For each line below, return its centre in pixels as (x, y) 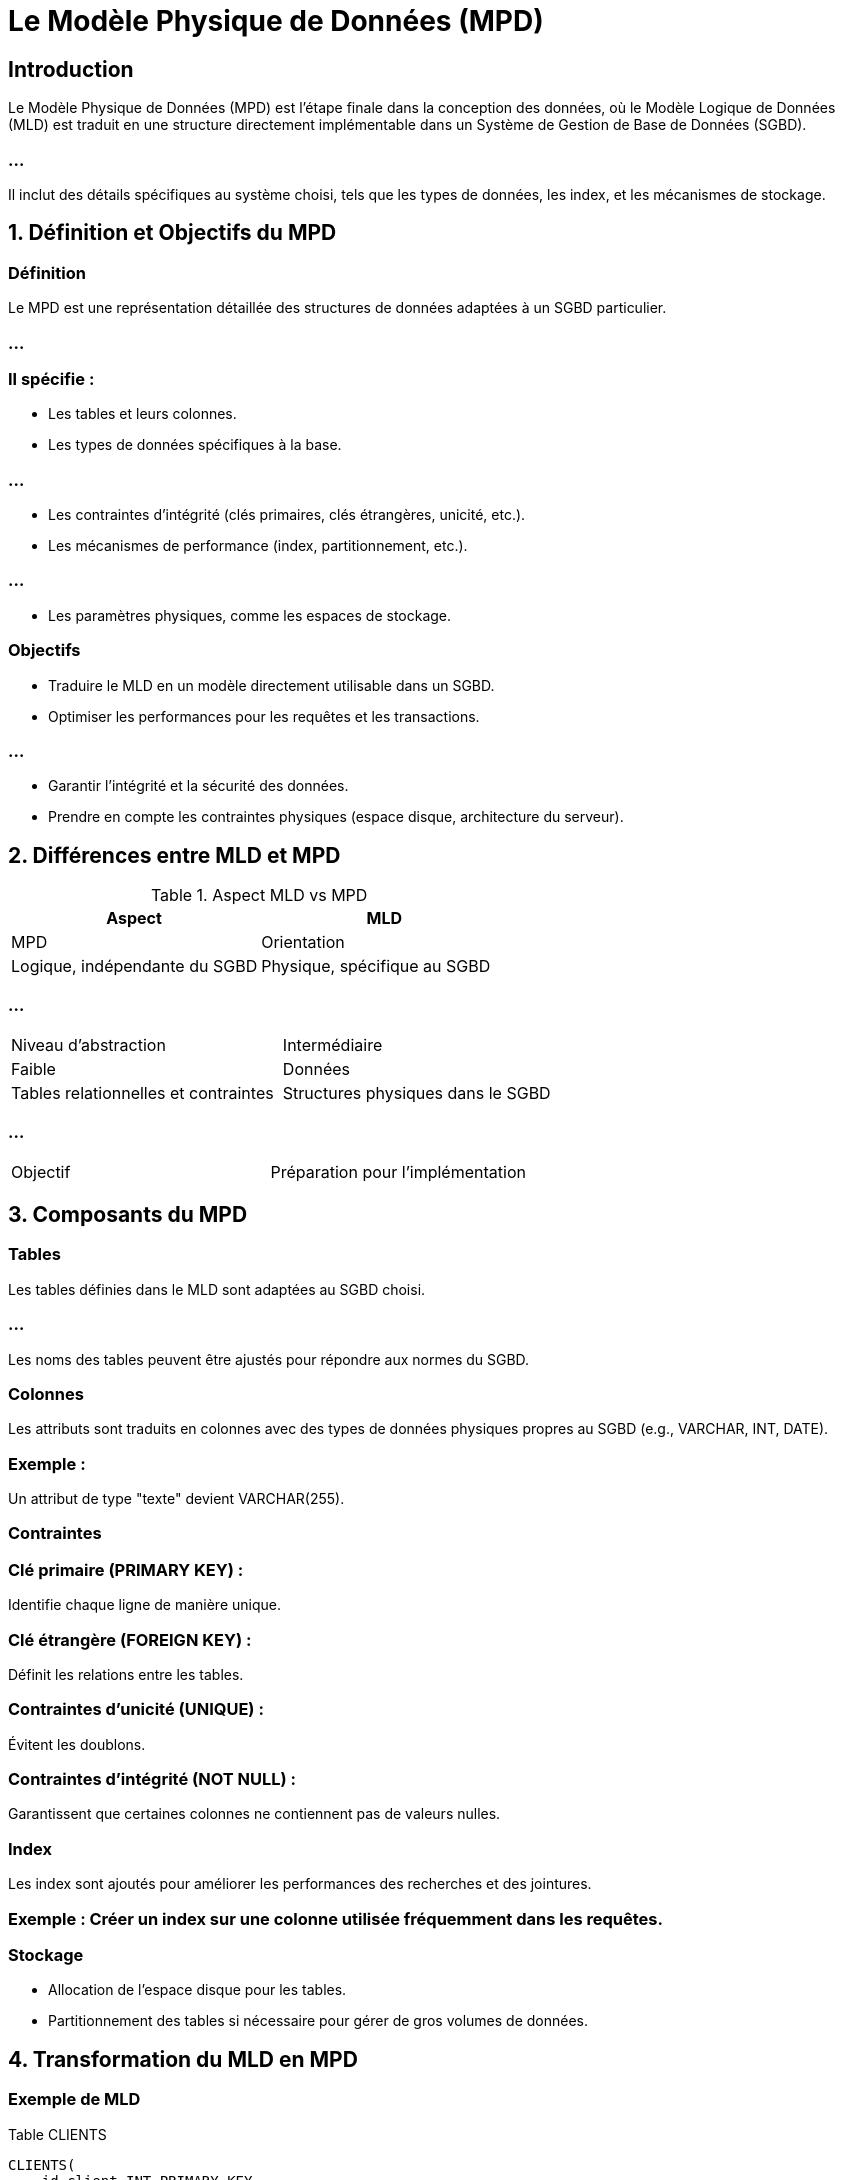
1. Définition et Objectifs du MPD (172, 233)
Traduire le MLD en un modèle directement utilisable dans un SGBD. (271, 685)
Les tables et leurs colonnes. (142, 414)
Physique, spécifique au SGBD (376, 966)
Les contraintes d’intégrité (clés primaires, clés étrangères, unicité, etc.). (287, 515)
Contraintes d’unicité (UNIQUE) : (136, 1709)
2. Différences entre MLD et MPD (174, 855)
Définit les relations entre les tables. (126, 1674)
